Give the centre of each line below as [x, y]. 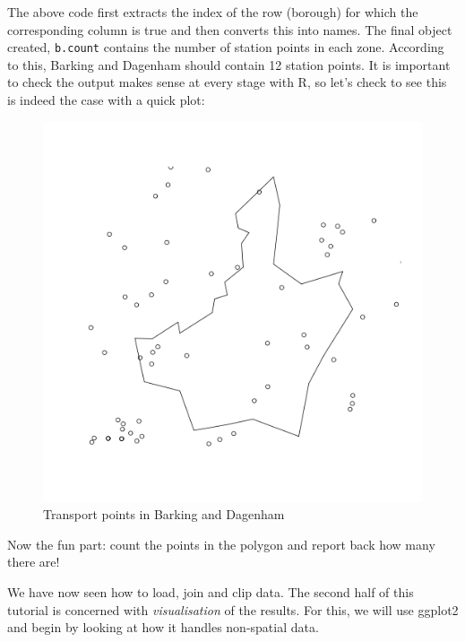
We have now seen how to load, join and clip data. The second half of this [211, 592]
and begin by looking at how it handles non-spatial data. [163, 627]
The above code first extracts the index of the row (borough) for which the [213, 12]
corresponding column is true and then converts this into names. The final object [230, 29]
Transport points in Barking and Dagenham [164, 514]
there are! [34, 562]
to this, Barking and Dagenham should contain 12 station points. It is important [229, 64]
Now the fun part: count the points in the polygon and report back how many [221, 544]
